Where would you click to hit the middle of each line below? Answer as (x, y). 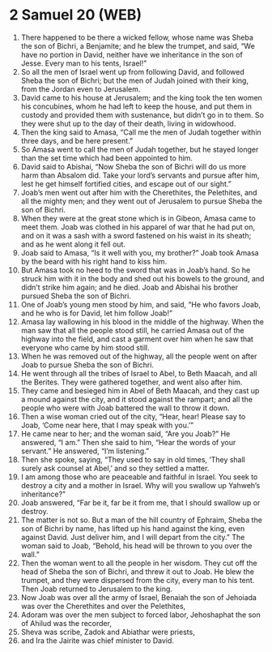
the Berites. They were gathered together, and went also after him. (132, 382)
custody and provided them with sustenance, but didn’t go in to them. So (142, 114)
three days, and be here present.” (76, 140)
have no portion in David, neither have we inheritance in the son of (132, 54)
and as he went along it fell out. (73, 244)
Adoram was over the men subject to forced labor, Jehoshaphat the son (141, 615)
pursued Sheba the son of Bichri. (76, 296)
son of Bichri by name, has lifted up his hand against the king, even (133, 528)
